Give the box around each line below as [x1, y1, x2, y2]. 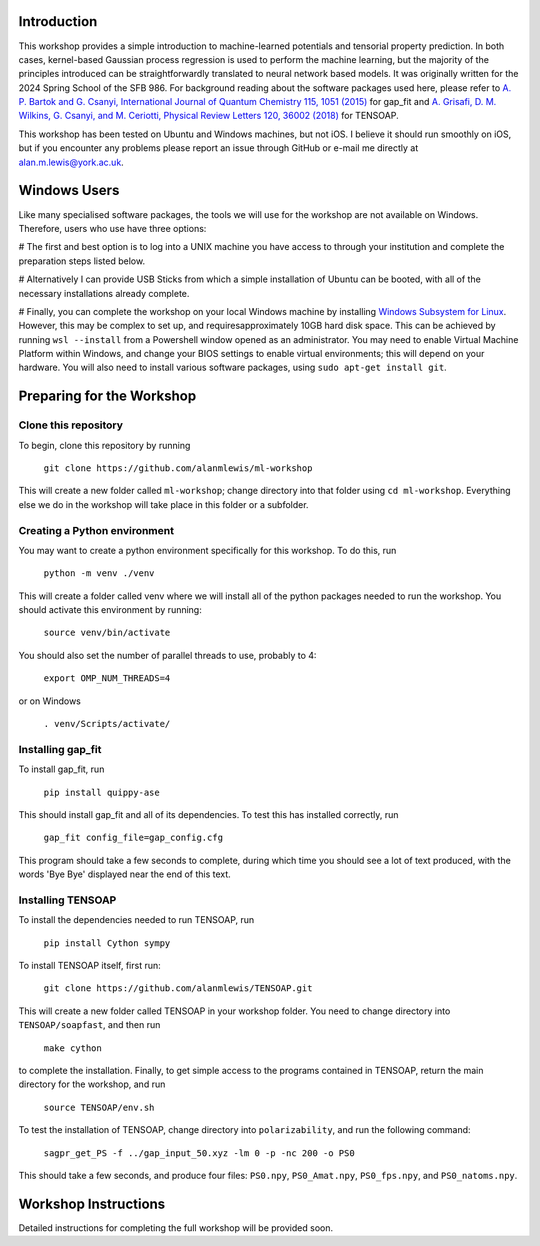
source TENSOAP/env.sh [43, 1101, 155, 1113]
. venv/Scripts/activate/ [43, 718, 171, 730]
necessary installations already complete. [18, 287, 190, 299]
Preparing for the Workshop [18, 388, 197, 405]
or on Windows [18, 695, 82, 707]
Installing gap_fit [18, 742, 102, 756]
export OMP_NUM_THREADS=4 [43, 673, 171, 684]
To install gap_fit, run [18, 763, 105, 775]
